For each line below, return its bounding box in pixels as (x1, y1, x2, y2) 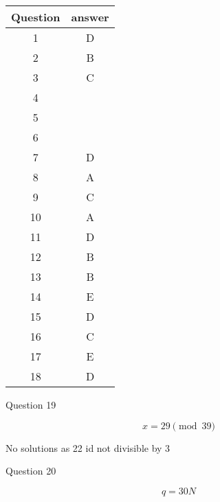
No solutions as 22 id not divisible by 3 (5, 440, 170, 455)
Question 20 (5, 464, 56, 478)
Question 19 (5, 398, 56, 411)
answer (71, 9, 109, 25)
